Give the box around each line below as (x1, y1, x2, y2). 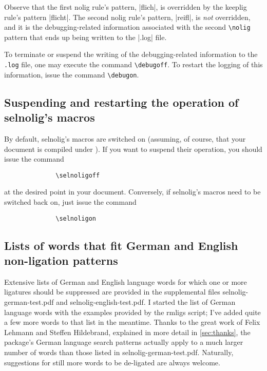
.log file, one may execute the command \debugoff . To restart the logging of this (4, 59, 263, 70)
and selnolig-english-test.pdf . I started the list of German (56, 297, 236, 307)
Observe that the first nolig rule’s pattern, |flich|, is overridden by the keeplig (4, 2, 247, 12)
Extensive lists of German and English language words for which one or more (4, 276, 247, 287)
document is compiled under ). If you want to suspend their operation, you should (4, 143, 262, 154)
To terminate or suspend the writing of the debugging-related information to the (4, 49, 258, 60)
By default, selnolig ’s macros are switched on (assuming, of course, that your (4, 133, 246, 144)
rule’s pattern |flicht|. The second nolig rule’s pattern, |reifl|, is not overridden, (4, 11, 251, 22)
